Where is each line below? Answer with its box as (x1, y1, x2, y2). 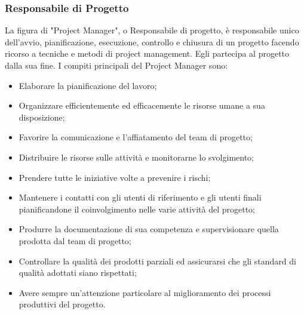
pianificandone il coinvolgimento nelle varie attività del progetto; (19, 202, 256, 215)
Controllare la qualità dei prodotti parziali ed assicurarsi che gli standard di (19, 254, 296, 267)
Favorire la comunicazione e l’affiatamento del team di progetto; (19, 131, 253, 143)
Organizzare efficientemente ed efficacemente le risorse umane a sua (19, 99, 265, 112)
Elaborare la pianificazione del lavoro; (19, 79, 157, 91)
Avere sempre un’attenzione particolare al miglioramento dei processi (19, 286, 271, 298)
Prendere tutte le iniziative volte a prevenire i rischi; (19, 171, 211, 183)
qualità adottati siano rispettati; (19, 266, 137, 279)
